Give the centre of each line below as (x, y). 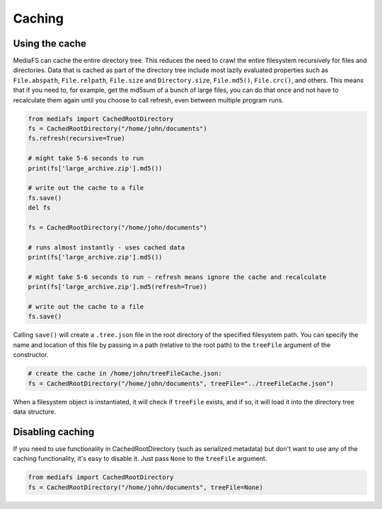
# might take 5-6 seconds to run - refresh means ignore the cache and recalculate (177, 277)
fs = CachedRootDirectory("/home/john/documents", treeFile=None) (145, 487)
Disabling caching (54, 432)
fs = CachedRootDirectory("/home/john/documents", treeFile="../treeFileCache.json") (181, 383)
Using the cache (50, 43)
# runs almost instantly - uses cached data (106, 247)
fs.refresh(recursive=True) (76, 139)
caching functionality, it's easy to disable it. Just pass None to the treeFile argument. (140, 459)
